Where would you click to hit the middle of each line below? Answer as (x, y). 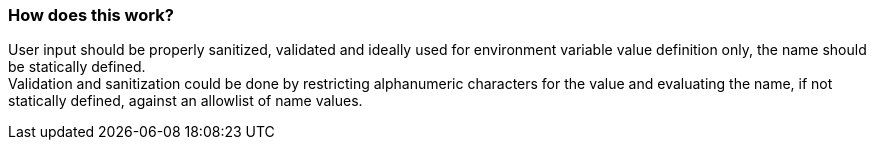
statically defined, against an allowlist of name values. (185, 101)
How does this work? (91, 15)
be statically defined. (77, 67)
